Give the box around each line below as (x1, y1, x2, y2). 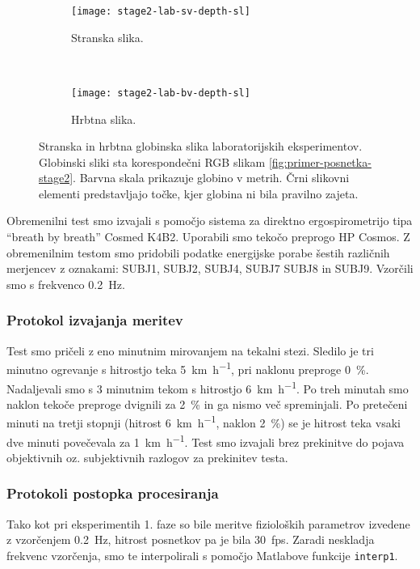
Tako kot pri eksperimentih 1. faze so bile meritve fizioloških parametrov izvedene (6, 515, 410, 532)
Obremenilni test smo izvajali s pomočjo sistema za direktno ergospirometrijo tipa (6, 212, 413, 229)
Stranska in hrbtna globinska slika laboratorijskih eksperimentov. (39, 138, 363, 155)
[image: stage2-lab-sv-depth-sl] (71, 6, 250, 17)
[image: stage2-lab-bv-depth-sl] (71, 87, 250, 99)
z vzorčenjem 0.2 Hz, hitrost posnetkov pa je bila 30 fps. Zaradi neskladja (6, 531, 375, 548)
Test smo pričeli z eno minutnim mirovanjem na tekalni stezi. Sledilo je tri (6, 342, 374, 359)
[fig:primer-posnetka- (268, 153, 372, 170)
